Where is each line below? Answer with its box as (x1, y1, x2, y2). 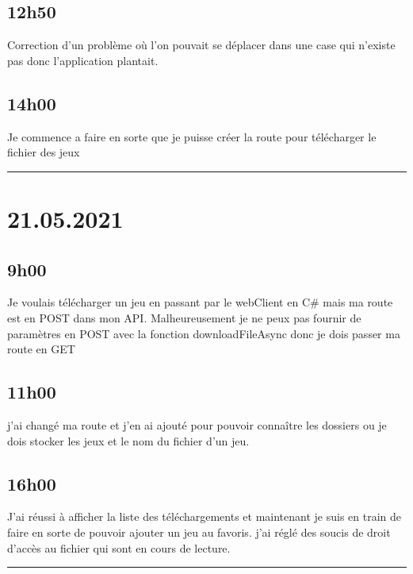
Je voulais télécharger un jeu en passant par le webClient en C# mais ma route (7, 294, 393, 310)
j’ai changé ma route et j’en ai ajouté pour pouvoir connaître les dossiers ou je (7, 416, 387, 433)
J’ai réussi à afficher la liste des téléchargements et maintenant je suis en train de (7, 508, 402, 525)
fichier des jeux (7, 144, 80, 160)
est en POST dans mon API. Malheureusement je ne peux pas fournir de (7, 309, 361, 326)
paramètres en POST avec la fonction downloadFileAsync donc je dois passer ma (7, 325, 400, 341)
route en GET (7, 341, 75, 357)
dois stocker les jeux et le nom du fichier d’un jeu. (7, 432, 250, 449)
